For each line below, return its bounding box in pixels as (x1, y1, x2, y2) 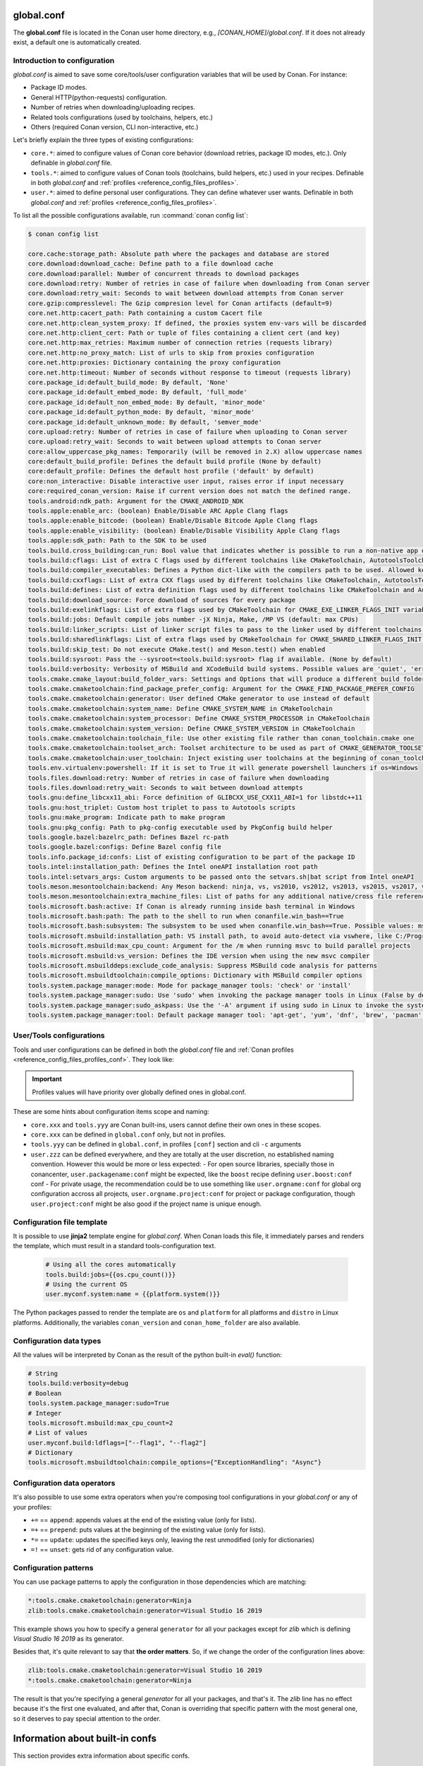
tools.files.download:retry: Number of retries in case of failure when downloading (27, 774, 329, 782)
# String (27, 1369, 59, 1377)
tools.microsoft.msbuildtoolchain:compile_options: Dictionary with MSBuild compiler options (27, 971, 363, 980)
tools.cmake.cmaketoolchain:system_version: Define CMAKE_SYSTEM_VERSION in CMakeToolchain (27, 724, 355, 733)
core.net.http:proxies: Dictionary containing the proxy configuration (27, 359, 281, 367)
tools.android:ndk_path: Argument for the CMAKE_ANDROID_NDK (27, 497, 244, 505)
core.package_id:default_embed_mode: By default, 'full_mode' (27, 389, 247, 396)
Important (32, 1074, 63, 1084)
